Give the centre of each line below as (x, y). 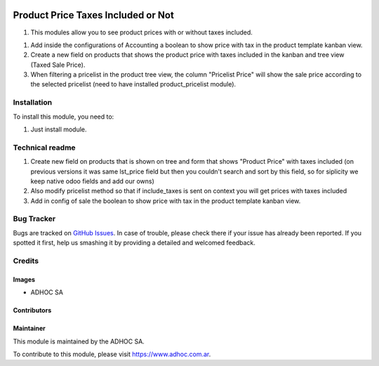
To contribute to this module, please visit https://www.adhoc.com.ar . (112, 354)
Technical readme (45, 148)
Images (24, 279)
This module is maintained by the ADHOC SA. (79, 341)
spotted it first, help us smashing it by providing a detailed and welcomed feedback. (134, 243)
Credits (26, 261)
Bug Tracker (34, 219)
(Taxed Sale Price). (58, 65)
